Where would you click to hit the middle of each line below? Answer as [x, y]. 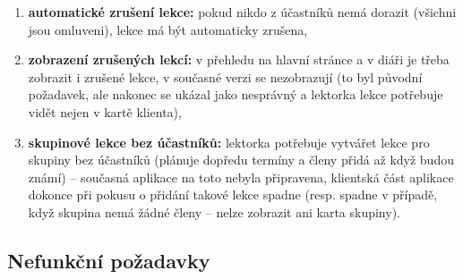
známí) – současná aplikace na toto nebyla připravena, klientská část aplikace [241, 177]
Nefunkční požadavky [109, 260]
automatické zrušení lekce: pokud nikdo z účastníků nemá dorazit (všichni [242, 12]
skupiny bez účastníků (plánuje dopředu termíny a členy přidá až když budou [241, 160]
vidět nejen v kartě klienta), [105, 111]
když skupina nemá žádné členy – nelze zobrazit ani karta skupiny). [214, 211]
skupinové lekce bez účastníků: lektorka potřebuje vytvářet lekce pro [229, 142]
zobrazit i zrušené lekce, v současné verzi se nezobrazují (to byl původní [225, 76]
